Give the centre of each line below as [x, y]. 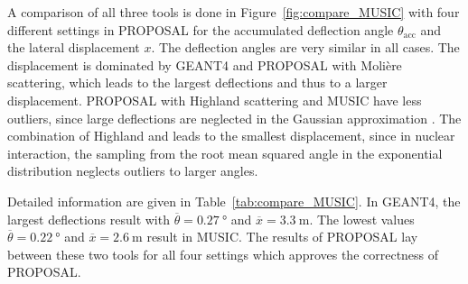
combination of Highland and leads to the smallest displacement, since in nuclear [231, 136]
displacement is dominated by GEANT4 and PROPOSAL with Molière [205, 64]
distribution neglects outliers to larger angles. [133, 171]
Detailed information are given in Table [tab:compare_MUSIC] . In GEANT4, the [234, 201]
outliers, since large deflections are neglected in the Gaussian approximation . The [234, 118]
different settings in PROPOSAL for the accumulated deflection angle [201, 29]
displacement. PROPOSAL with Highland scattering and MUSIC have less [215, 100]
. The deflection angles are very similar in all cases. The [305, 47]
